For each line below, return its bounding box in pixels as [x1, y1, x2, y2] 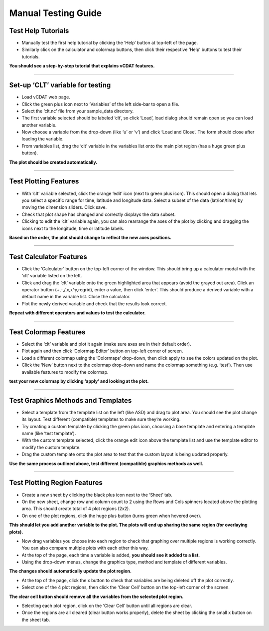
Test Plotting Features [9, 177, 79, 186]
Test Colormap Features [9, 328, 86, 336]
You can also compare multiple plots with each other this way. [21, 545, 149, 551]
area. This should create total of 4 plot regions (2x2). [21, 506, 131, 512]
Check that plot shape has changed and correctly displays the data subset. [21, 211, 176, 217]
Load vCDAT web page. [21, 94, 71, 100]
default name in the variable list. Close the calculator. [21, 294, 131, 300]
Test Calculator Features [9, 252, 87, 261]
